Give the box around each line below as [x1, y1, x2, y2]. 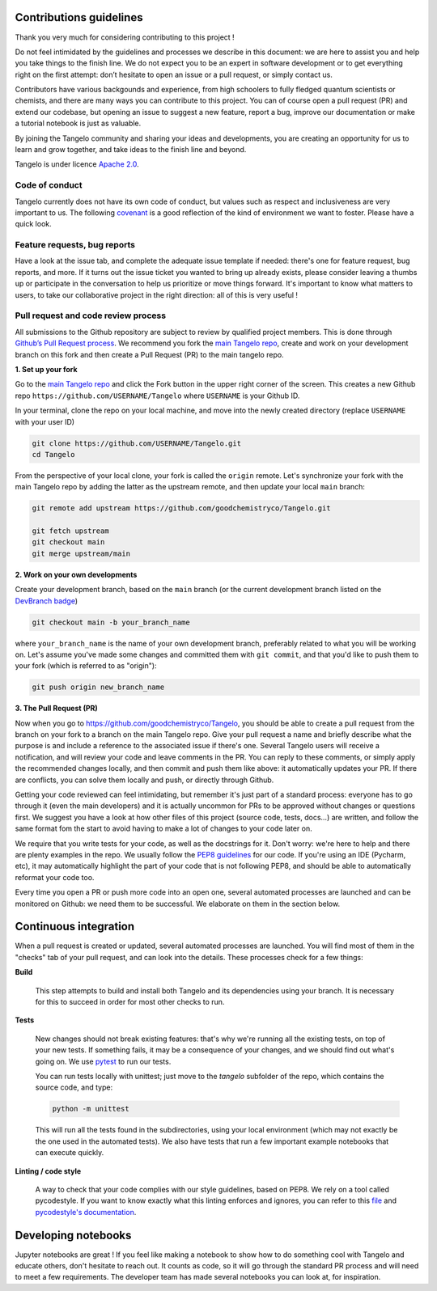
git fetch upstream [32, 527, 109, 535]
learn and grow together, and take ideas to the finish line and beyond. [15, 145, 247, 154]
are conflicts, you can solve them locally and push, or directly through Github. [15, 775, 274, 785]
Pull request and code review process [15, 310, 166, 321]
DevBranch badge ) [15, 595, 78, 606]
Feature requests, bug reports [15, 239, 135, 251]
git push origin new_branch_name [32, 683, 165, 692]
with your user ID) [15, 417, 75, 426]
